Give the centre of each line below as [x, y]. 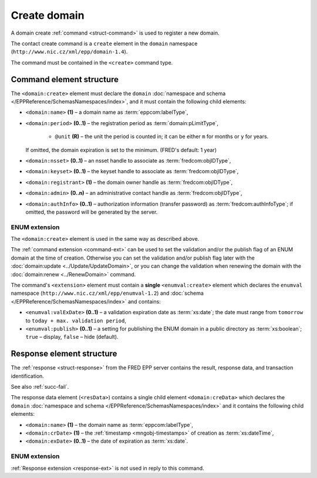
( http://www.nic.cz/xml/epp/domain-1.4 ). [69, 52]
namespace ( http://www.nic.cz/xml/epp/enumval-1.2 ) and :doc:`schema [107, 293]
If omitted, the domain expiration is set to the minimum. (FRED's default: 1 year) [121, 150]
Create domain [48, 15]
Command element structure [65, 79]
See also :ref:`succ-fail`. [40, 387]
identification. [27, 376]
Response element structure [64, 354]
